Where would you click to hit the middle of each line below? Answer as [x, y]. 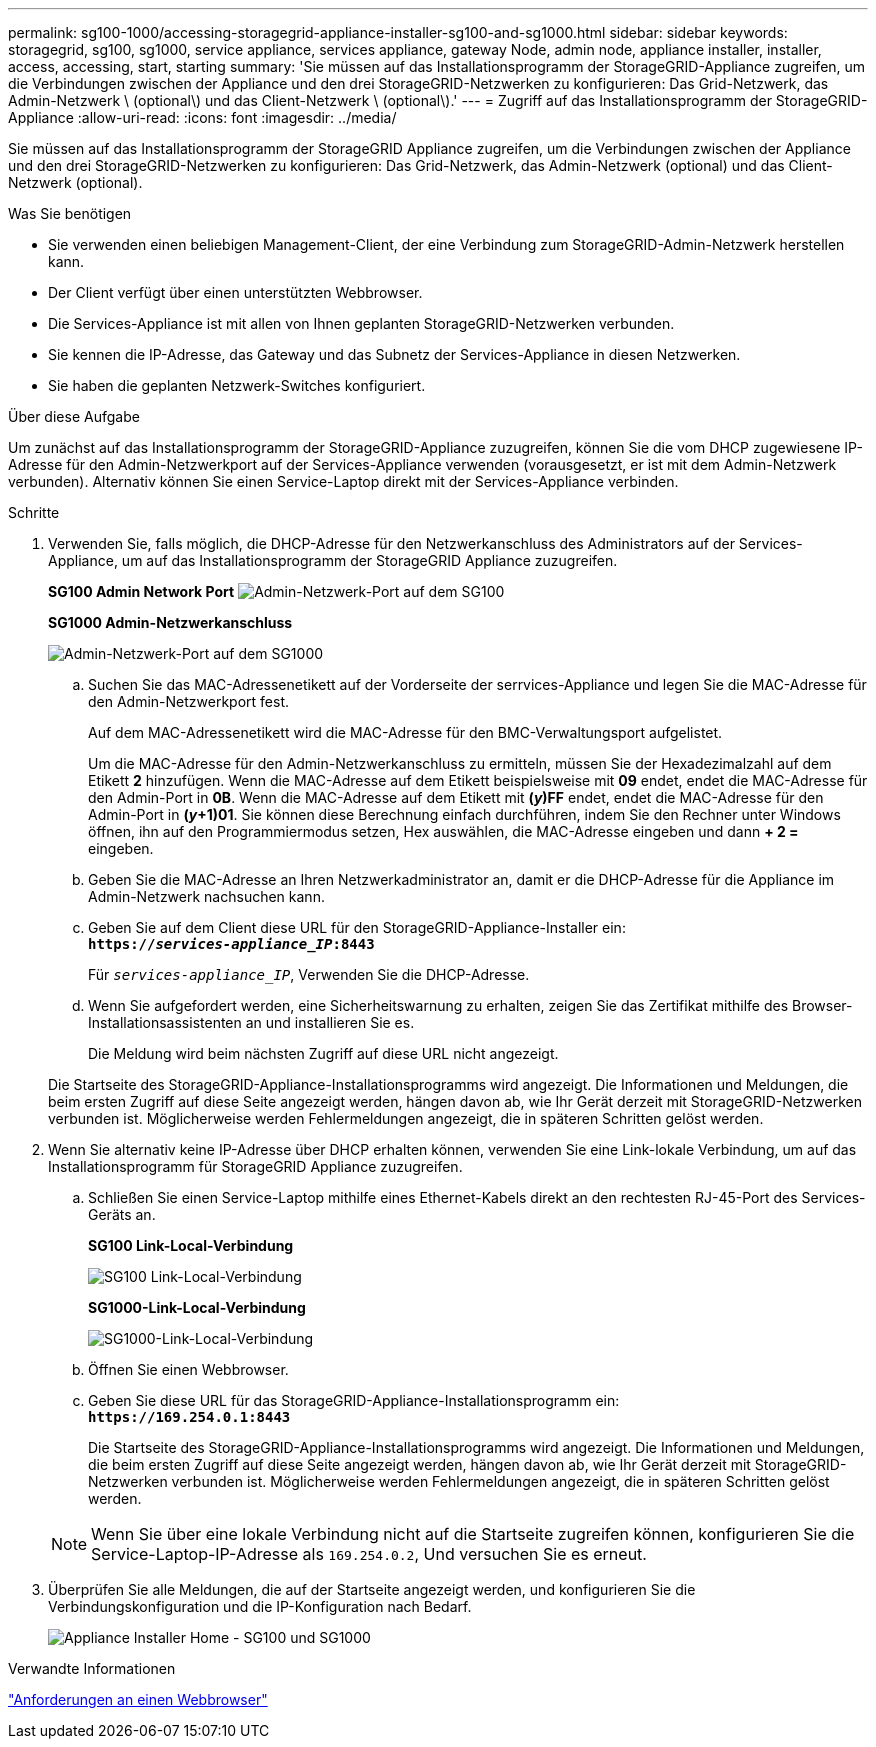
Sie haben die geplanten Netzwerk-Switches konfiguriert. [237, 385]
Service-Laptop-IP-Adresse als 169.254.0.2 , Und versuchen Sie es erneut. [369, 1554]
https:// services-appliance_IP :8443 [231, 944]
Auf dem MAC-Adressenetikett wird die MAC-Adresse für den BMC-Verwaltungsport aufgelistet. [405, 732]
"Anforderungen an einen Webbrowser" [138, 1699]
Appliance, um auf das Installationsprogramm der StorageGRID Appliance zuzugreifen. [333, 560]
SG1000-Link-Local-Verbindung [197, 1307]
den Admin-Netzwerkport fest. [189, 701]
